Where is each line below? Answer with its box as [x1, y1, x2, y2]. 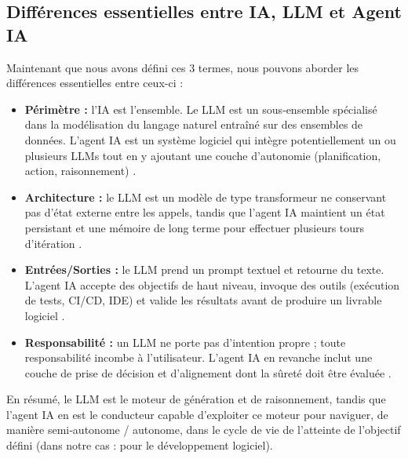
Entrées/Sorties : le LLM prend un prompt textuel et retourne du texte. [24, 261, 384, 278]
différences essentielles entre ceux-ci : [6, 75, 184, 91]
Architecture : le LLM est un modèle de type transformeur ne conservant [24, 188, 387, 205]
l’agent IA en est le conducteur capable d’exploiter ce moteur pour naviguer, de [6, 406, 388, 422]
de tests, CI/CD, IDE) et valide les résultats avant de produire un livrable [24, 292, 382, 308]
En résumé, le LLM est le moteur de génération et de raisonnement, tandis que [6, 391, 386, 407]
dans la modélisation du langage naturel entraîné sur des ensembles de [24, 116, 363, 133]
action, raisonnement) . [24, 162, 137, 179]
